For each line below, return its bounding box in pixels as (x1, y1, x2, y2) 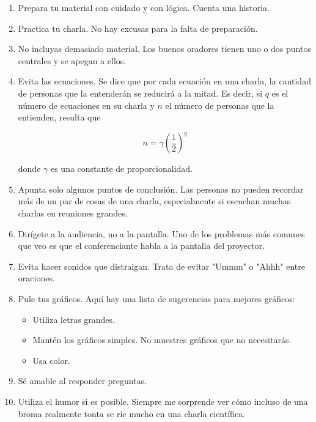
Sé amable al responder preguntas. (18, 374, 147, 387)
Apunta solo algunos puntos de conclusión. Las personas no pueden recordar (18, 182, 304, 195)
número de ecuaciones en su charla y (18, 98, 155, 111)
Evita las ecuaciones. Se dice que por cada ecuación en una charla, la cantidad (18, 75, 311, 87)
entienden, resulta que (18, 111, 101, 124)
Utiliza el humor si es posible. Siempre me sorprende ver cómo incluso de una (18, 394, 308, 407)
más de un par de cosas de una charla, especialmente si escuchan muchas (18, 194, 291, 207)
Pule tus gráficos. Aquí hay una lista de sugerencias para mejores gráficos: (18, 292, 295, 305)
